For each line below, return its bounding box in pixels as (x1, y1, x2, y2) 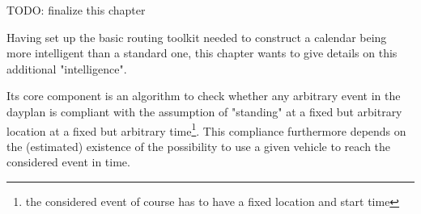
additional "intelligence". (6, 60, 127, 77)
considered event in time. (6, 153, 130, 170)
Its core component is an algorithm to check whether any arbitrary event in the (6, 87, 401, 104)
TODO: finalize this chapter (6, 2, 146, 18)
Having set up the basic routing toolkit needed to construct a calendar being (6, 28, 387, 45)
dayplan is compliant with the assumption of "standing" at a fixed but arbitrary (6, 103, 402, 120)
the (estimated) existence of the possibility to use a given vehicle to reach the (6, 137, 391, 154)
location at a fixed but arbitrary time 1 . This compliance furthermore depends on (6, 120, 406, 139)
